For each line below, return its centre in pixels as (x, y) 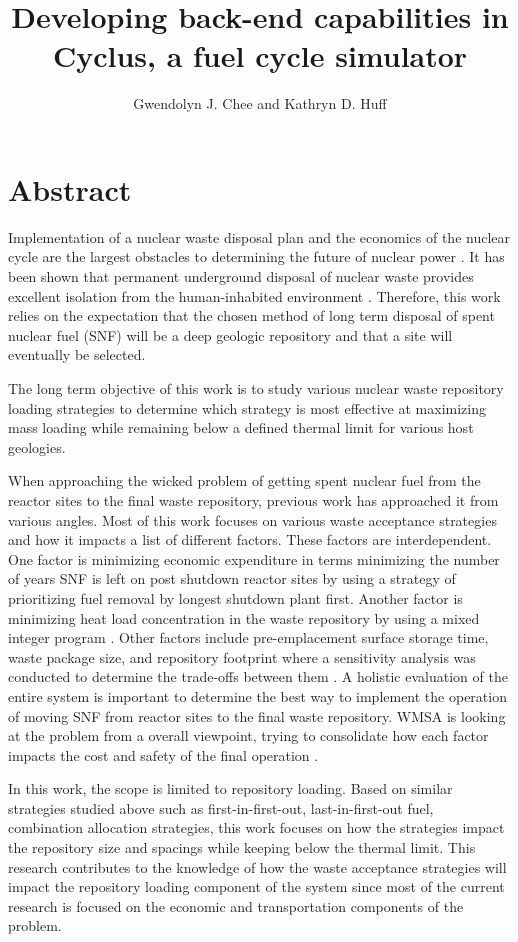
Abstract (70, 188)
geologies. (37, 446)
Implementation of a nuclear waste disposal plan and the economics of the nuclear (259, 236)
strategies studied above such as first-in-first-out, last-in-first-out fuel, (221, 807)
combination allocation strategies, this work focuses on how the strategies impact (256, 827)
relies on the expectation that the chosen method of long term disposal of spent (251, 315)
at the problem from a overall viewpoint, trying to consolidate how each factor (248, 735)
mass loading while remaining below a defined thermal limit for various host (241, 427)
